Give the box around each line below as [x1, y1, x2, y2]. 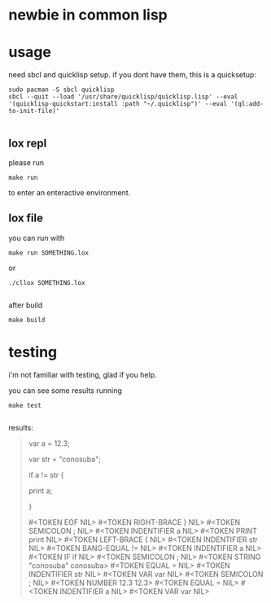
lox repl [8, 136, 47, 150]
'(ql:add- [230, 100, 264, 108]
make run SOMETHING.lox [8, 248, 90, 257]
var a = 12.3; [28, 438, 71, 448]
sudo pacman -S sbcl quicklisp [8, 85, 115, 94]
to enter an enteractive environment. [8, 187, 131, 197]
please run [8, 157, 45, 168]
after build [8, 299, 43, 310]
